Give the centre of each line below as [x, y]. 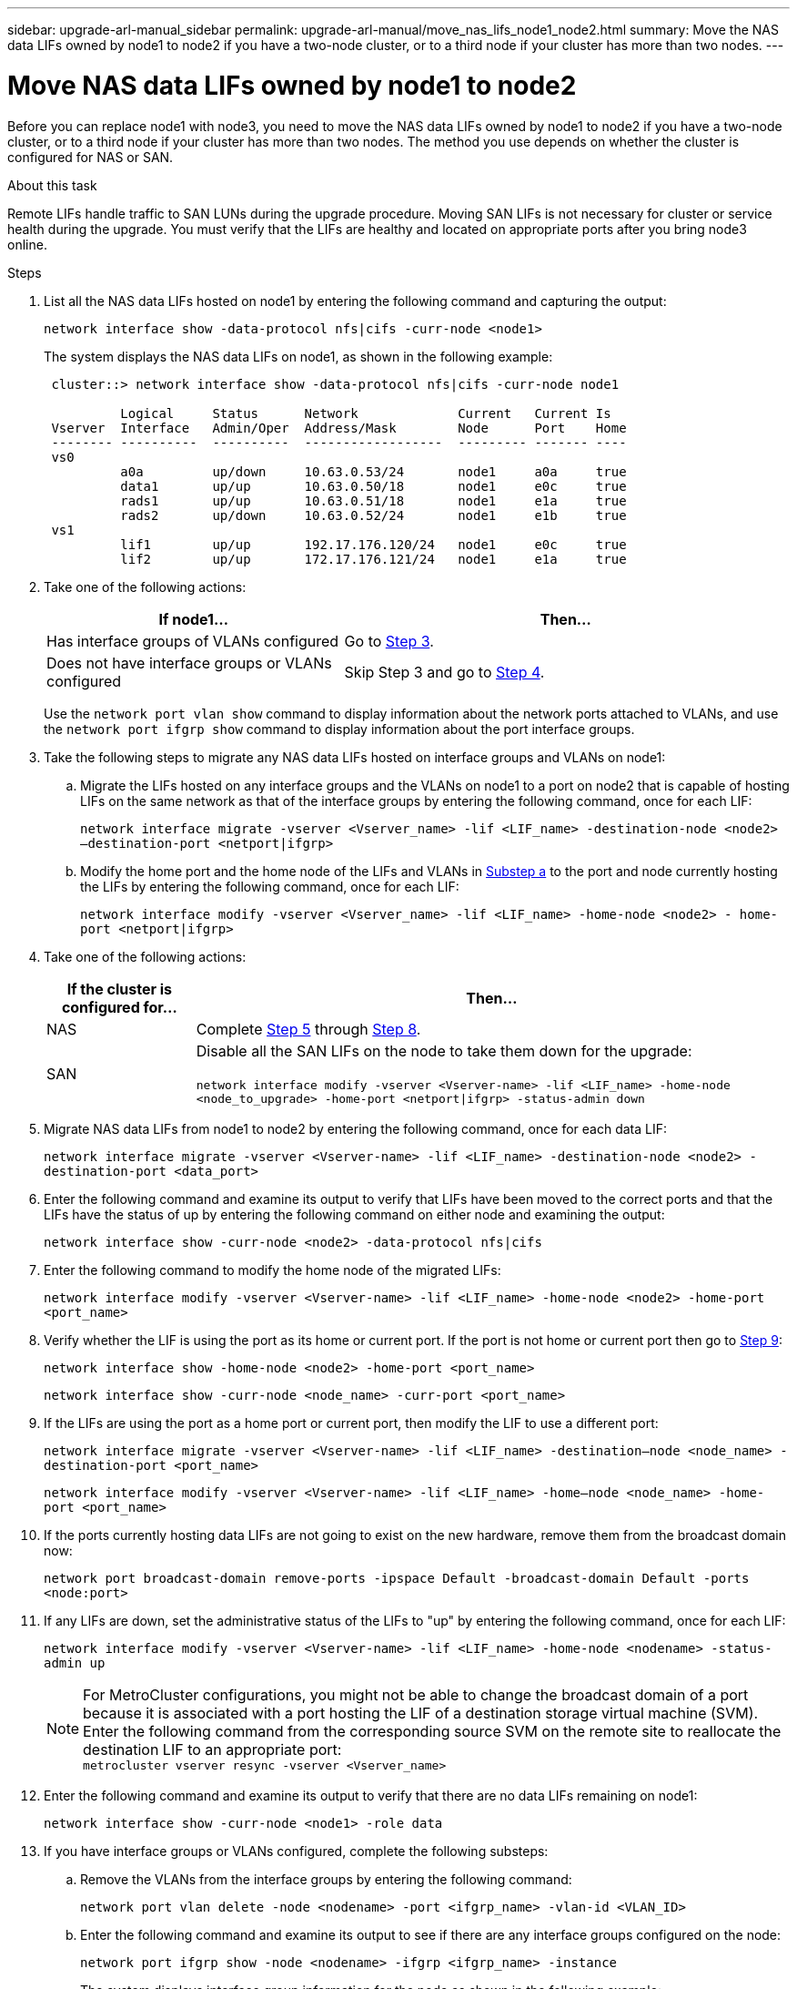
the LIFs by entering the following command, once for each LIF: [270, 886]
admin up [75, 1663]
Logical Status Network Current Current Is [366, 413]
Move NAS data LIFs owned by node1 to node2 [292, 85]
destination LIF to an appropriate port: [212, 1749]
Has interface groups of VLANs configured [193, 641]
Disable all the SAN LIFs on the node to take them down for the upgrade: [444, 1051]
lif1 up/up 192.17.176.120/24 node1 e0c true [373, 544]
